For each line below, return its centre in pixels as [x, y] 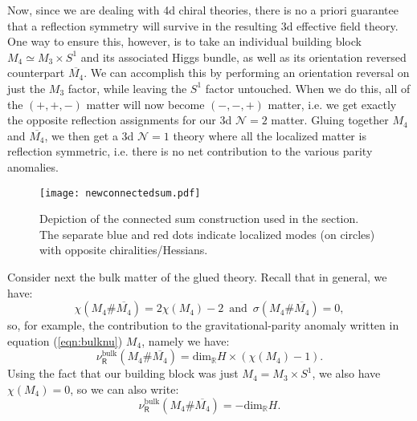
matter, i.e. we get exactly [332, 104]
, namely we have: [186, 340]
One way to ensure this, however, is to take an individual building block [184, 41]
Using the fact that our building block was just [123, 373]
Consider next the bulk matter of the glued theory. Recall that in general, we [197, 276]
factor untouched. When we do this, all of [308, 88]
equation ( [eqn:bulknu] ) [65, 340]
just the [27, 88]
